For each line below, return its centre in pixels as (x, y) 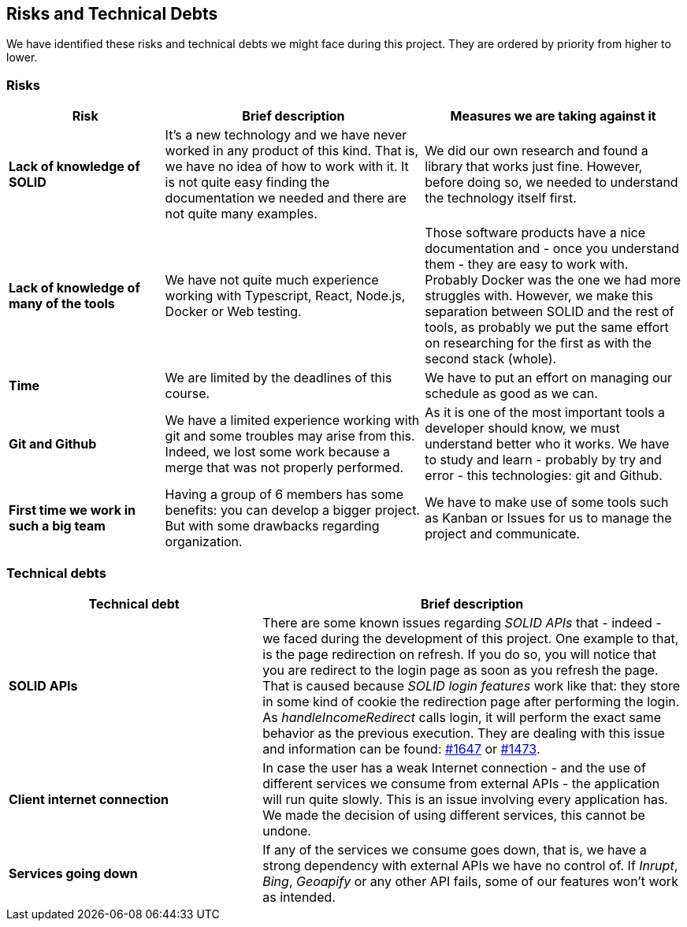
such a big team (57, 526)
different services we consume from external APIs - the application (461, 783)
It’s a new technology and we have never (286, 135)
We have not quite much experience (272, 280)
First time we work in (72, 510)
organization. (204, 542)
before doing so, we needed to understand (551, 182)
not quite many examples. (241, 214)
